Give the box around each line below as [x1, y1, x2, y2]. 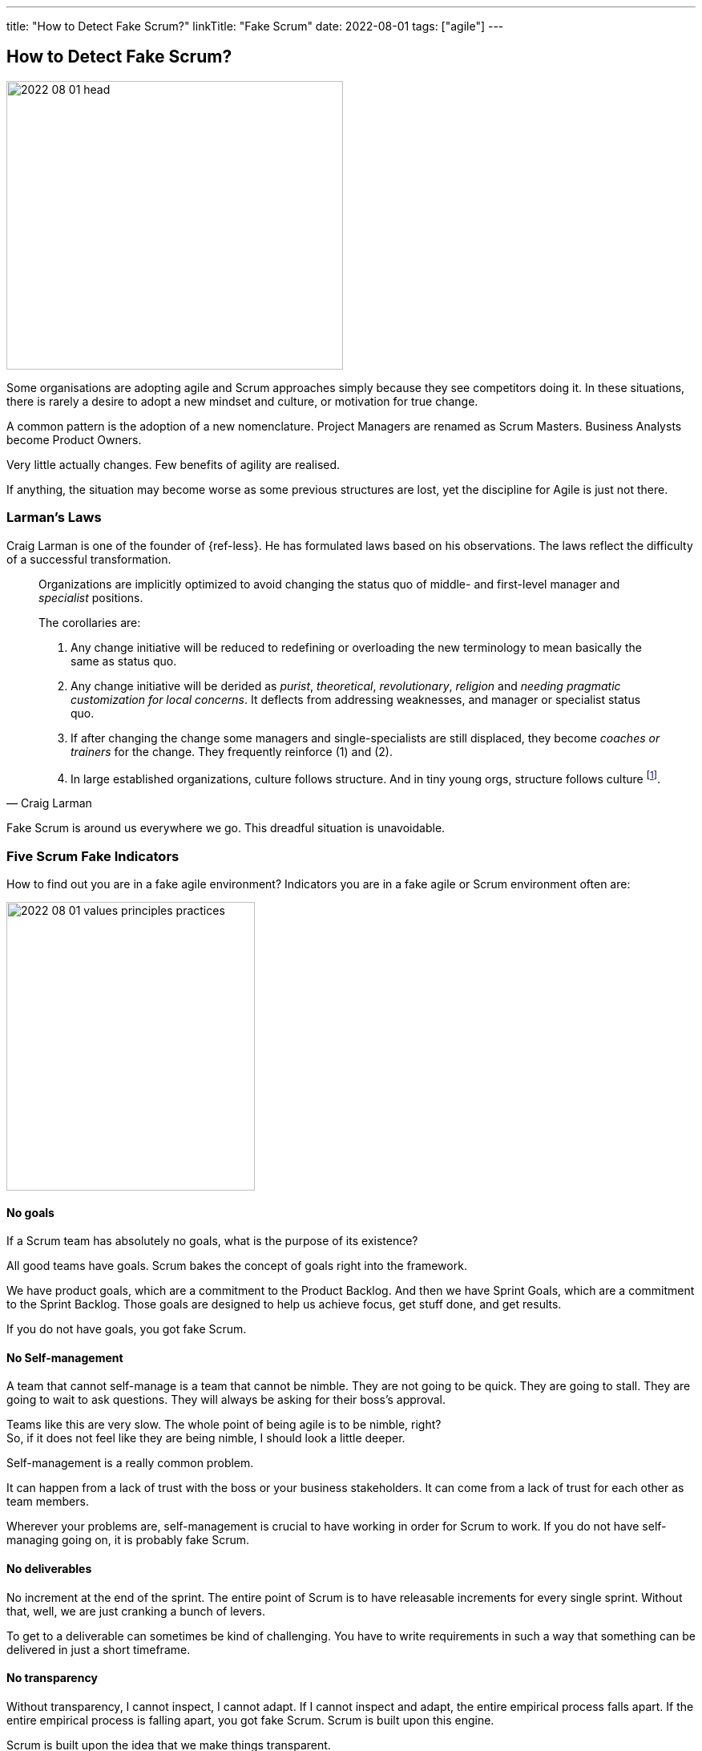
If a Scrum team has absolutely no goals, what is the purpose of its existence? [6, 1234, 418, 1248]
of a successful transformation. [6, 552, 171, 566]
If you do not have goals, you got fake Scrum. [6, 1322, 247, 1337]
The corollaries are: [38, 615, 141, 629]
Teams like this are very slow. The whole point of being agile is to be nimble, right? [6, 1417, 442, 1432]
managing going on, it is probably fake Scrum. [6, 1533, 249, 1547]
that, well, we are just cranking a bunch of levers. [6, 1603, 265, 1618]
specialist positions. [38, 590, 143, 605]
